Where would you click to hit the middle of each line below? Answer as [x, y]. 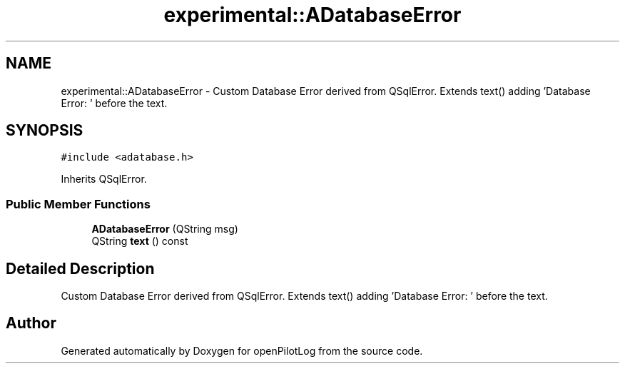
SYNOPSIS [45, 131]
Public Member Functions [78, 204]
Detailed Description [80, 268]
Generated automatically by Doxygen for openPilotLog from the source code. [242, 350]
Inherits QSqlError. [104, 179]
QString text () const [140, 241]
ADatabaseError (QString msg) [165, 229]
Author [31, 323]
